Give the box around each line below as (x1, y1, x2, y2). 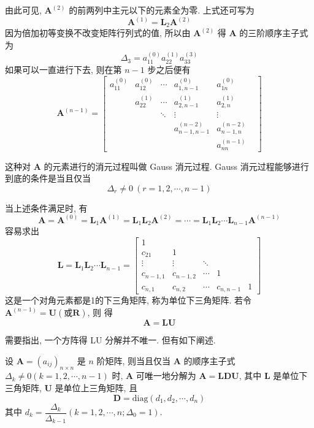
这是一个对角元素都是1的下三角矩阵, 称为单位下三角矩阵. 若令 (5, 294, 252, 307)
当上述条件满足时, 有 (5, 201, 88, 214)
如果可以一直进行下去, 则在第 (5, 63, 122, 75)
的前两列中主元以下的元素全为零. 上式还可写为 (69, 4, 255, 16)
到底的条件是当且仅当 (5, 172, 91, 185)
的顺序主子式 (183, 354, 235, 367)
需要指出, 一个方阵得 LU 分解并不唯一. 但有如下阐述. (5, 333, 216, 346)
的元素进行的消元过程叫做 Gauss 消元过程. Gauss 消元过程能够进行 (44, 159, 309, 172)
